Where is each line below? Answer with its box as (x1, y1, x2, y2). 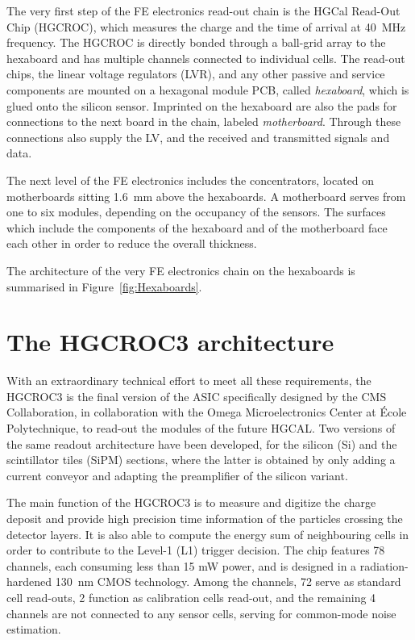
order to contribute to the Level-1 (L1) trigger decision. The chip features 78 (6, 542, 385, 558)
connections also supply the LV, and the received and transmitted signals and (6, 128, 390, 145)
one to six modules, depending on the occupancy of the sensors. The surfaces (6, 203, 386, 220)
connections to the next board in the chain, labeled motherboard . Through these (6, 113, 401, 130)
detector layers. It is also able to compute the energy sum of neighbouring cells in (6, 525, 409, 542)
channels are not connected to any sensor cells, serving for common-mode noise (6, 604, 396, 621)
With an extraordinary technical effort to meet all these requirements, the (6, 372, 371, 389)
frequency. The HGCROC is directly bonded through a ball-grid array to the (6, 34, 386, 51)
